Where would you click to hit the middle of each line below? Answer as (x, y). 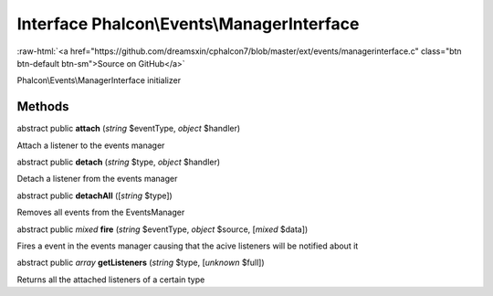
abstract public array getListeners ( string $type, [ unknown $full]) (141, 263)
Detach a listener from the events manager (97, 179)
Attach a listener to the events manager (91, 145)
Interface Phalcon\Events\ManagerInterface (188, 24)
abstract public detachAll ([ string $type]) (94, 196)
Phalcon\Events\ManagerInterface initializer (99, 80)
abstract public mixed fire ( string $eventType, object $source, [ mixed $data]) (163, 229)
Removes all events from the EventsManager (101, 212)
